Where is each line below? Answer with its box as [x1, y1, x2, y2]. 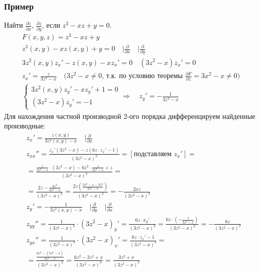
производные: [4, 120, 45, 131]
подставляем [134, 150, 172, 158]
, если [42, 20, 60, 30]
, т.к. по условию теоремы [102, 73, 183, 80]
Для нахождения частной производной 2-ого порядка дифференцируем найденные [4, 110, 255, 121]
